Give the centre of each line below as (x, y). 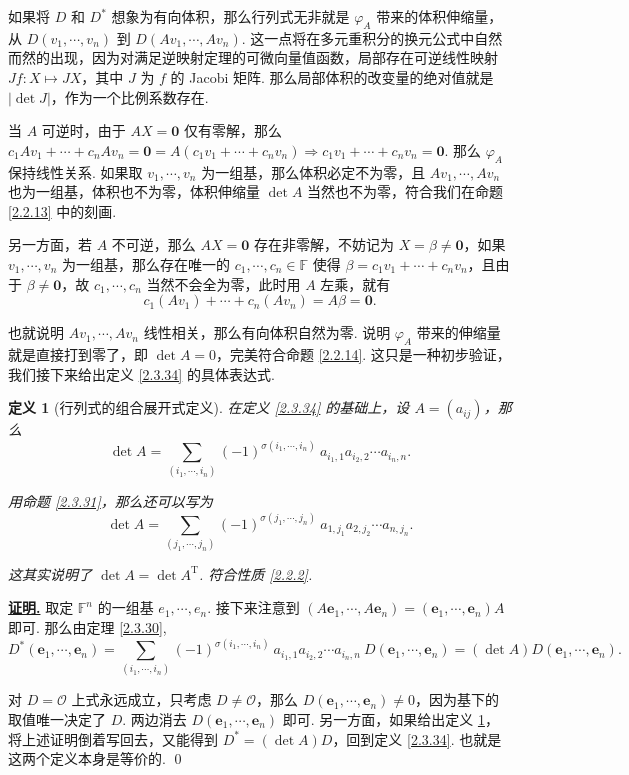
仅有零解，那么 (232, 130)
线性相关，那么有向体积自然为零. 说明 (267, 332)
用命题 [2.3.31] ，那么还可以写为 (110, 501)
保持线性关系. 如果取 (75, 171)
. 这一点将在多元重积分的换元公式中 (358, 37)
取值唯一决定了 (57, 718)
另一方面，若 (50, 244)
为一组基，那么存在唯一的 (145, 263)
